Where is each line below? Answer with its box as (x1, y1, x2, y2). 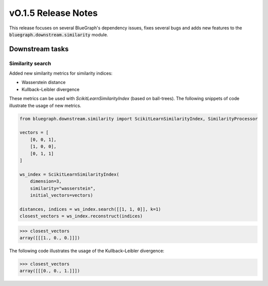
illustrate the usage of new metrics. (9, 102, 81, 108)
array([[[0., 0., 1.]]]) (19, 268, 80, 274)
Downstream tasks (9, 45, 69, 53)
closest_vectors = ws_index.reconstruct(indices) (19, 213, 143, 219)
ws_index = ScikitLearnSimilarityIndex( (19, 172, 119, 177)
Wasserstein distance (21, 80, 66, 86)
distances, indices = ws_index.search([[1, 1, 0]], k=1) (19, 206, 161, 212)
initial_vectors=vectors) (30, 192, 93, 198)
